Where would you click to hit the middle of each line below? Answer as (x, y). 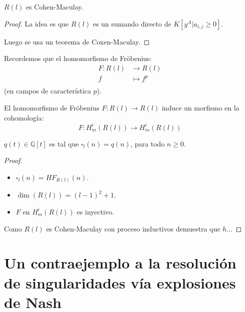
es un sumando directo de (132, 23)
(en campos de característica (48, 91)
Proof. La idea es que (36, 23)
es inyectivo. (95, 211)
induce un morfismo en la (200, 107)
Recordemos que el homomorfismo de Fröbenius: (78, 58)
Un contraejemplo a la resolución (120, 263)
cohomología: (24, 117)
